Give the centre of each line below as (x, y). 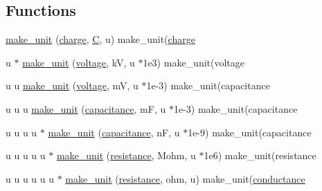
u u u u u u (30, 178)
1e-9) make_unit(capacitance (250, 132)
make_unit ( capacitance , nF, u (114, 132)
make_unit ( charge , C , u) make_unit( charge (100, 39)
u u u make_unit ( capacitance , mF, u (86, 108)
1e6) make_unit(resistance (260, 155)
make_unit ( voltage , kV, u (79, 62)
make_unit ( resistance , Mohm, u (126, 155)
